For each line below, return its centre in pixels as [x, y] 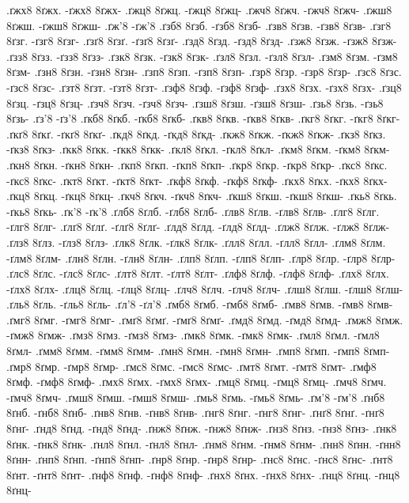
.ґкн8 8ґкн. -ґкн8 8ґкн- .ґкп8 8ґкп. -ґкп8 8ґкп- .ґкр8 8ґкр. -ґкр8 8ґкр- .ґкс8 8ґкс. [197, 164]
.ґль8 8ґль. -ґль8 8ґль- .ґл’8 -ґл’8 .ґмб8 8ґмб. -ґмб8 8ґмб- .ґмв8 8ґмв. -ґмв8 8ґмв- [200, 304]
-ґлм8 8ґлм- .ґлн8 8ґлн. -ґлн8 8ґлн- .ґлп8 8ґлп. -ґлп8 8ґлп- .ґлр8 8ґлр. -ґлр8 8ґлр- [201, 257]
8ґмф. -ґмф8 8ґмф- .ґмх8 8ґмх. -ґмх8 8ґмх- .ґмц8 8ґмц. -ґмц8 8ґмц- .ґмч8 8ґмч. [197, 382]
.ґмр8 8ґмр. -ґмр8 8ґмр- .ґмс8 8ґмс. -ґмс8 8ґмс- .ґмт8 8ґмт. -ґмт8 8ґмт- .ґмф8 [191, 366]
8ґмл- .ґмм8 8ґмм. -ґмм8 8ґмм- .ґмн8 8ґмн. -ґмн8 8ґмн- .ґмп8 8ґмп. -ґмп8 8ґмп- [198, 351]
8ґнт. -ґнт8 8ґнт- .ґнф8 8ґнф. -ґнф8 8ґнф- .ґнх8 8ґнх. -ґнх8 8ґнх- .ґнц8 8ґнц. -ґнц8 [203, 474]
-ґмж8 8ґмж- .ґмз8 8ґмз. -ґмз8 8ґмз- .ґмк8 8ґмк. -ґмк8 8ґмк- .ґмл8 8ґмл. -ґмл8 [193, 335]
